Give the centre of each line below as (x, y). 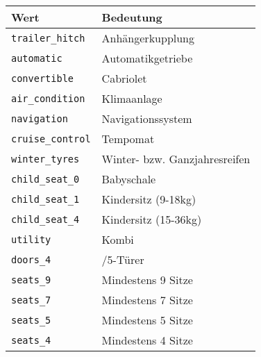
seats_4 (31, 340)
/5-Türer (123, 259)
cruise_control (51, 139)
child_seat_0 (45, 179)
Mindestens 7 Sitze (147, 300)
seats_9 (31, 280)
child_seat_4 (45, 219)
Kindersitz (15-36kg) (152, 219)
